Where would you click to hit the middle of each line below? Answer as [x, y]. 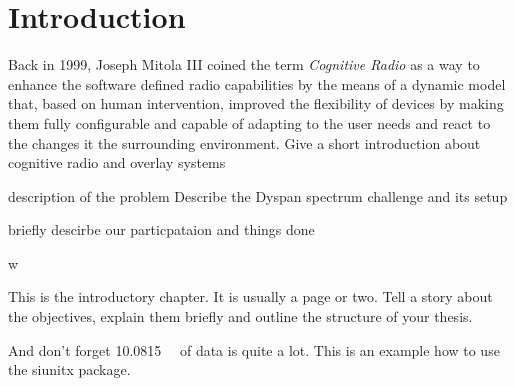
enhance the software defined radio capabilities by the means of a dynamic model [257, 83]
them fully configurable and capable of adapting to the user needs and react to [249, 122]
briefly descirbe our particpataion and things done [161, 229]
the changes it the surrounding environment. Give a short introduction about [244, 142]
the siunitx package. [69, 369]
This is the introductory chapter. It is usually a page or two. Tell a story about [250, 296]
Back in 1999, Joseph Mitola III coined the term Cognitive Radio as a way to [244, 64]
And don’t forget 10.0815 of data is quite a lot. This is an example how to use [254, 349]
